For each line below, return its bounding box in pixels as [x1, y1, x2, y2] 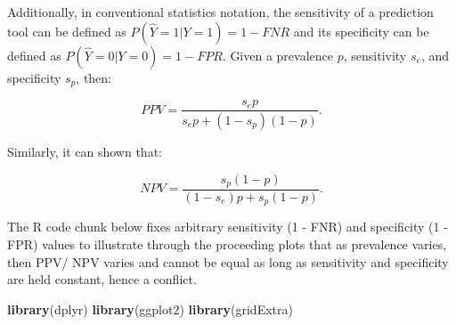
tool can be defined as [7, 21, 126, 40]
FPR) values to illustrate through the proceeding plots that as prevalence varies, [7, 235, 447, 254]
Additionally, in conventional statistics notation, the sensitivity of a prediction [7, 3, 434, 20]
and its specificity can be [293, 21, 429, 40]
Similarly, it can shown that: [7, 142, 162, 160]
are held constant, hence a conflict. [7, 270, 197, 288]
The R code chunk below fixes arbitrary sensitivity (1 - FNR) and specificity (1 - [7, 217, 448, 236]
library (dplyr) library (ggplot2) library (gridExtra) [7, 299, 293, 318]
